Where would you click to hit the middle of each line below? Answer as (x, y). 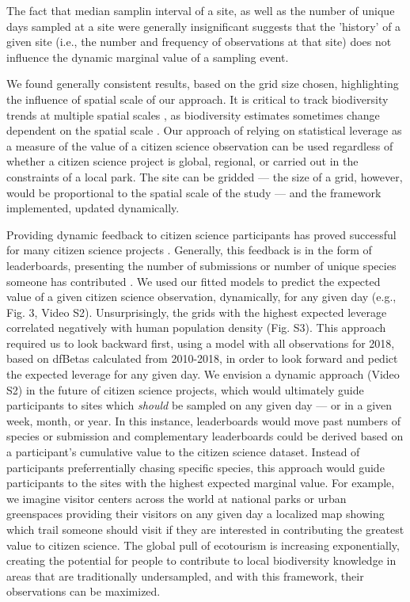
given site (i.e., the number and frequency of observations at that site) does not (199, 42)
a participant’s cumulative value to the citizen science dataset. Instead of (183, 452)
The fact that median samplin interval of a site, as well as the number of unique (201, 10)
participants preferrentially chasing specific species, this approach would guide (196, 467)
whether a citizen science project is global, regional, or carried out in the (182, 161)
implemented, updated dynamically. (93, 208)
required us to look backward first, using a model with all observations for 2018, (201, 343)
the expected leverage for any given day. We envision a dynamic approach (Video (203, 374)
